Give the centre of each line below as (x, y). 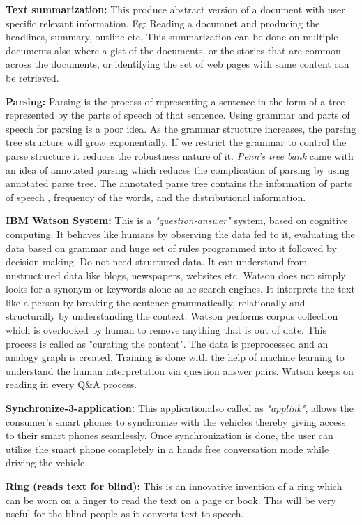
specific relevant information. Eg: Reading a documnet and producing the (163, 23)
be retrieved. (32, 77)
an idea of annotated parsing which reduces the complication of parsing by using (178, 169)
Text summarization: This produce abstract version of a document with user (175, 9)
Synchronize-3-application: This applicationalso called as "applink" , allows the (180, 408)
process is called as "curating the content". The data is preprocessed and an (167, 343)
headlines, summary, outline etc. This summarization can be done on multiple (172, 37)
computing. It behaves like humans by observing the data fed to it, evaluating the (180, 234)
